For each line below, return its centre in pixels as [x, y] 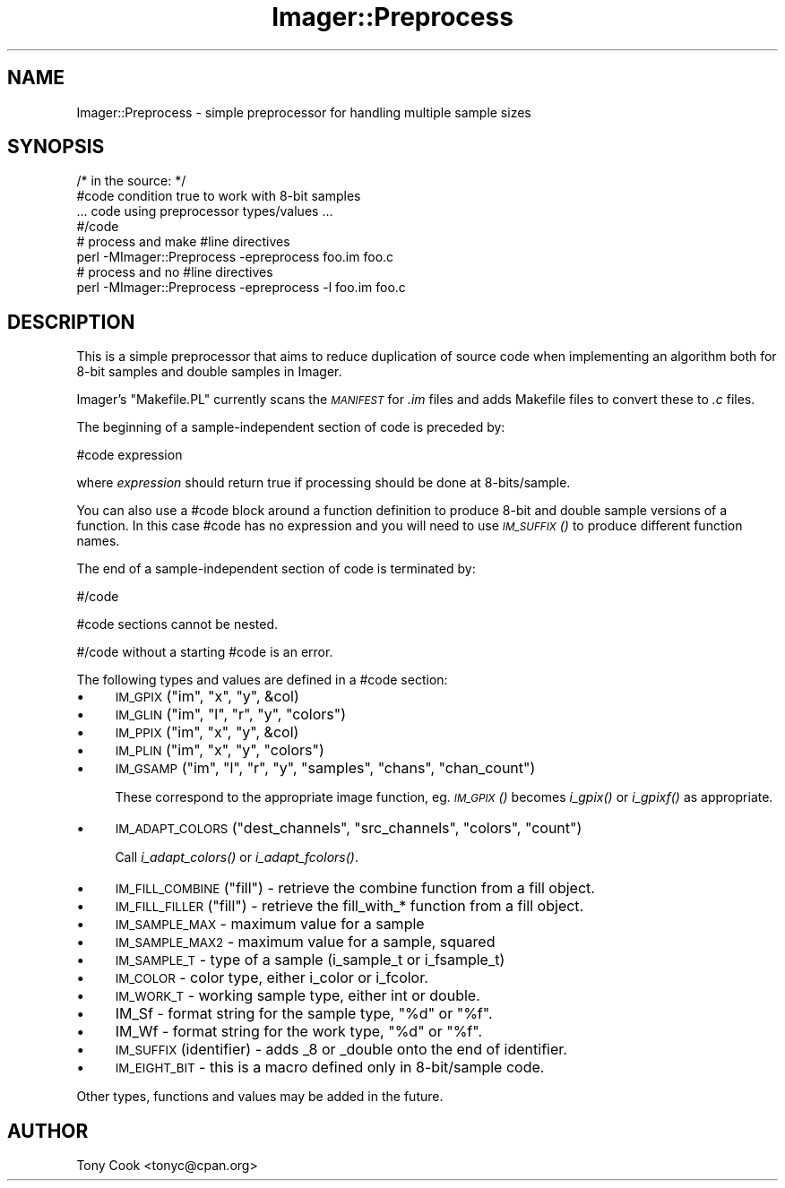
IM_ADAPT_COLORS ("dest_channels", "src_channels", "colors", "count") [349, 828]
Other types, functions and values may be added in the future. [260, 1097]
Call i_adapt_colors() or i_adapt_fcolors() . [237, 857]
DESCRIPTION [71, 322]
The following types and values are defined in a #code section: [262, 680]
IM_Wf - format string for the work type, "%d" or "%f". [299, 1032]
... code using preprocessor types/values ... [205, 211]
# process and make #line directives [183, 242]
